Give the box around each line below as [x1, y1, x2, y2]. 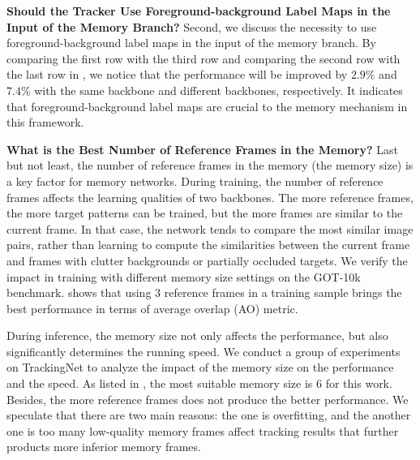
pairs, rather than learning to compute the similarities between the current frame [6, 236, 410, 253]
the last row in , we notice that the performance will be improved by [6, 66, 348, 83]
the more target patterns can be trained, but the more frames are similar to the [6, 204, 403, 221]
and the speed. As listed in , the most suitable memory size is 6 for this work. [6, 375, 392, 392]
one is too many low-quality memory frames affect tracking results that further [6, 422, 399, 439]
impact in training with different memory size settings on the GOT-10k [6, 268, 361, 285]
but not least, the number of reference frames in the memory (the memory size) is [6, 157, 414, 174]
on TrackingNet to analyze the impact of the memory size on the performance [6, 359, 394, 376]
